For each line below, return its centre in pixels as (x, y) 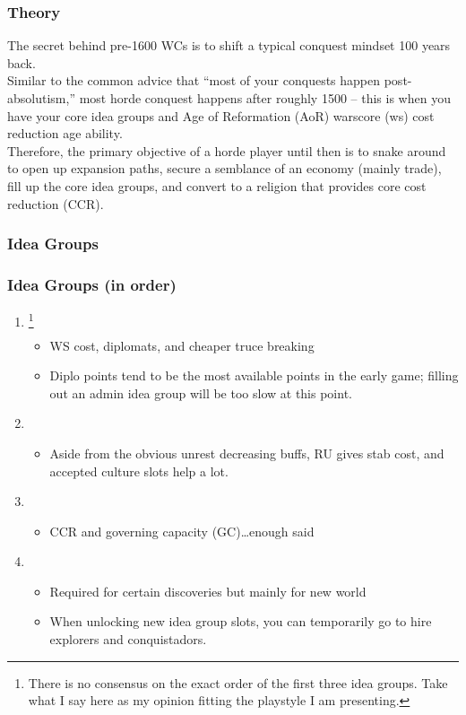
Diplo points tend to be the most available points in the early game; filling (254, 375)
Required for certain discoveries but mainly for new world (208, 591)
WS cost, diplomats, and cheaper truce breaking (182, 345)
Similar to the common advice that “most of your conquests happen (194, 80)
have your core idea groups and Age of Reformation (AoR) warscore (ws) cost (221, 115)
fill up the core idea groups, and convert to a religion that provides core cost (217, 185)
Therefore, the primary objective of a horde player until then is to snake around (227, 150)
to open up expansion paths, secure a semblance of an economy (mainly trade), (224, 168)
